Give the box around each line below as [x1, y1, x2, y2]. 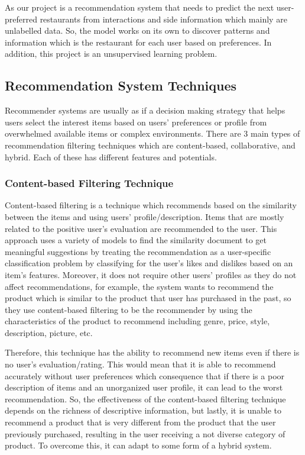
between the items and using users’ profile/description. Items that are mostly [5, 210, 284, 222]
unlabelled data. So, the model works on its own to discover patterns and [5, 24, 270, 37]
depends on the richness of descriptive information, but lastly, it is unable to [5, 404, 282, 417]
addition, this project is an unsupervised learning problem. [5, 47, 218, 60]
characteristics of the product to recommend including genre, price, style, [5, 315, 270, 327]
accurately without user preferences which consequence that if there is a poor [5, 369, 285, 382]
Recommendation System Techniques [5, 76, 237, 95]
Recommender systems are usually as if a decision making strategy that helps [5, 104, 285, 117]
